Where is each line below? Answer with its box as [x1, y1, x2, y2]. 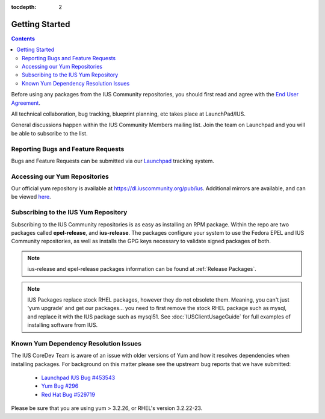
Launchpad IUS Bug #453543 [41, 374, 116, 382]
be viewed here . [11, 193, 51, 200]
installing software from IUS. [27, 321, 98, 329]
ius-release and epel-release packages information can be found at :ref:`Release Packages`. [27, 265, 257, 273]
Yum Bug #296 [41, 382, 79, 390]
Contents [11, 35, 36, 42]
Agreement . [11, 99, 40, 107]
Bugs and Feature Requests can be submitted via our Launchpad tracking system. [11, 157, 215, 164]
